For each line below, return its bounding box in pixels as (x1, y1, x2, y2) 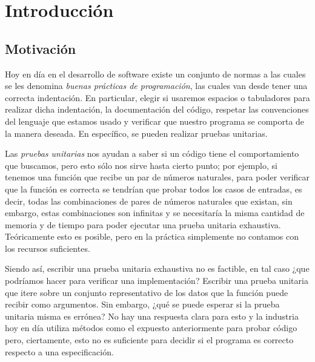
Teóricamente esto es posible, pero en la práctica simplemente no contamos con (5, 230, 299, 243)
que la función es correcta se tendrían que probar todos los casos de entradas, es (5, 182, 302, 195)
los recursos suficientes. (5, 242, 90, 254)
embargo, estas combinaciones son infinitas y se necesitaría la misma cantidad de (5, 206, 305, 219)
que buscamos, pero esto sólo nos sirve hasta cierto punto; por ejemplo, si (5, 159, 277, 171)
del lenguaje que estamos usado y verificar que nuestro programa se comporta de (5, 114, 305, 127)
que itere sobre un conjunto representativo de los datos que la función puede (5, 286, 288, 298)
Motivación (5, 39, 76, 58)
